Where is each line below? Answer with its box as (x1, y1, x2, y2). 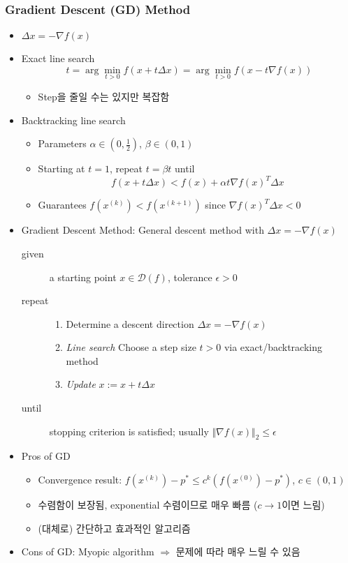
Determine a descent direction (66, 316, 194, 331)
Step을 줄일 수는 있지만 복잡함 (38, 89, 170, 104)
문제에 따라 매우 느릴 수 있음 (175, 544, 300, 559)
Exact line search (21, 51, 95, 66)
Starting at (38, 161, 85, 176)
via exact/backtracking (224, 340, 322, 354)
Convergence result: (38, 472, 122, 487)
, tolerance (167, 269, 212, 284)
